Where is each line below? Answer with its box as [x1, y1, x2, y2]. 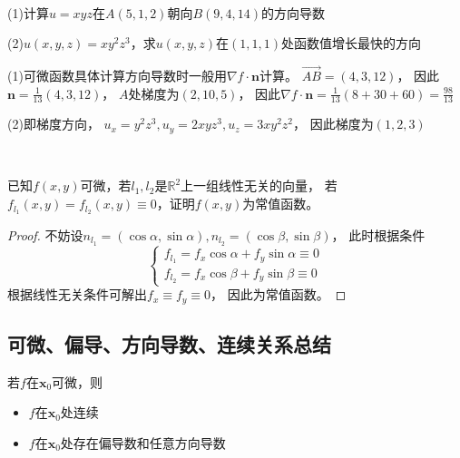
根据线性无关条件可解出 [7, 285, 147, 304]
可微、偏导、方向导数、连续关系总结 [7, 329, 331, 357]
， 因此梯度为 [293, 114, 374, 133]
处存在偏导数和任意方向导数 [60, 433, 226, 452]
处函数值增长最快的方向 [281, 34, 421, 53]
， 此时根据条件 [331, 225, 426, 244]
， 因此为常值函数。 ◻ [210, 285, 347, 304]
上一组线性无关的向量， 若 [181, 176, 338, 195]
